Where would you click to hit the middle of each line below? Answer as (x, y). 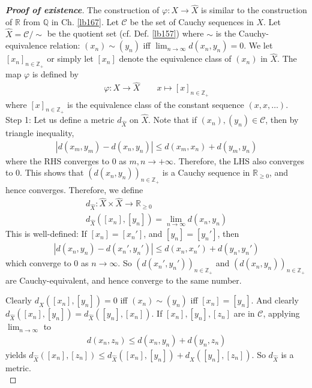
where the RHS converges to (57, 160)
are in (244, 313)
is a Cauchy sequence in (206, 172)
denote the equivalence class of (175, 58)
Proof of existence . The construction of (82, 10)
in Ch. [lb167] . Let (85, 21)
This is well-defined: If (46, 234)
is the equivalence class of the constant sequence (156, 104)
